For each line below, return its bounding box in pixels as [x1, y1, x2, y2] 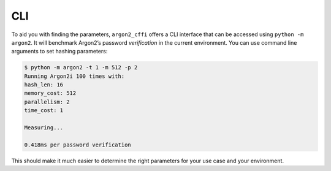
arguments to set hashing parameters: [11, 48, 108, 55]
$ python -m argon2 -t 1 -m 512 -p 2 [24, 64, 138, 71]
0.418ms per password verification [24, 141, 131, 148]
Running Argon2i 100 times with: [24, 72, 125, 80]
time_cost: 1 [24, 107, 64, 114]
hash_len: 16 [24, 82, 64, 88]
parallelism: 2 [24, 98, 70, 105]
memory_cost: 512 [24, 89, 77, 97]
